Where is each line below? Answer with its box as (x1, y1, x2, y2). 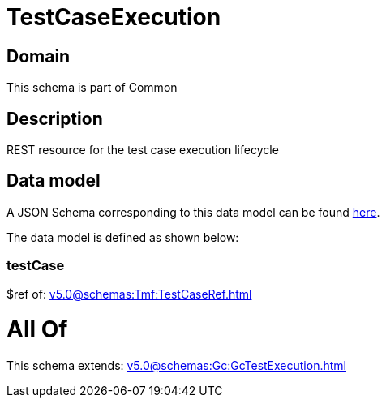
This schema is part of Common (6, 80, 178, 95)
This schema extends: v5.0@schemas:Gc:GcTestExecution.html (6, 359, 346, 373)
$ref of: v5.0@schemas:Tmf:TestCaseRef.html (6, 286, 252, 301)
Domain (6, 45, 71, 67)
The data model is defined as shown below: (6, 230, 239, 244)
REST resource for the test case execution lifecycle (6, 143, 279, 157)
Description (6, 108, 103, 129)
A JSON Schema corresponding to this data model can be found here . (6, 204, 380, 219)
